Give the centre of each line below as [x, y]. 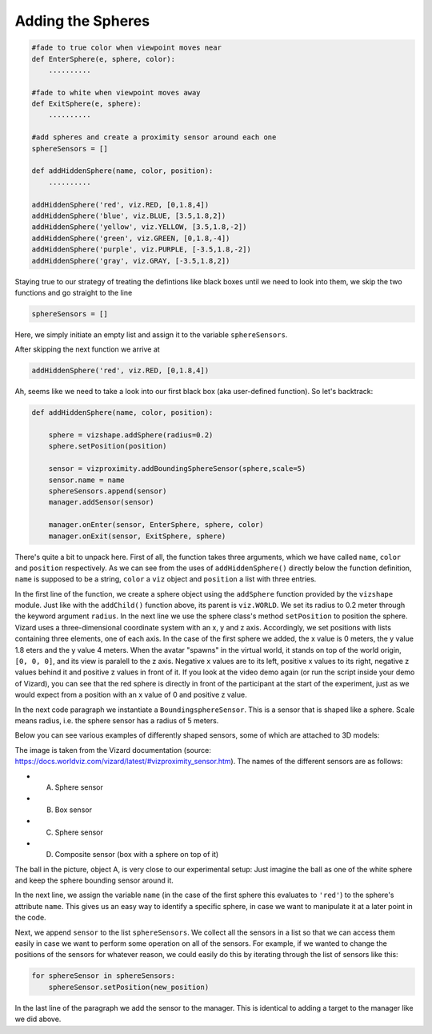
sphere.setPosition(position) [108, 446]
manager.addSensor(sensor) [102, 502]
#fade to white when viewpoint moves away [116, 93]
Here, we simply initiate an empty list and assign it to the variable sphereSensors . [151, 334]
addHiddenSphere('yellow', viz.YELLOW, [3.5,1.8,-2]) [139, 227]
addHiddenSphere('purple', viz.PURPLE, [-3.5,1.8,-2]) [141, 249]
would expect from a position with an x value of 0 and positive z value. [131, 695]
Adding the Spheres [82, 21]
